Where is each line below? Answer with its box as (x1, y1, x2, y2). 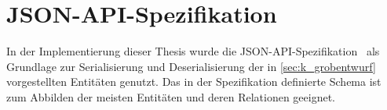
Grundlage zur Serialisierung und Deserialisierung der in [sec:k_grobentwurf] (6, 58, 376, 74)
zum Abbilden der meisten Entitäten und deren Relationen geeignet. (6, 88, 336, 105)
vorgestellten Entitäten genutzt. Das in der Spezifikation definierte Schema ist (6, 73, 382, 90)
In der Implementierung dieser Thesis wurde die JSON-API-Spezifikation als (6, 43, 380, 59)
